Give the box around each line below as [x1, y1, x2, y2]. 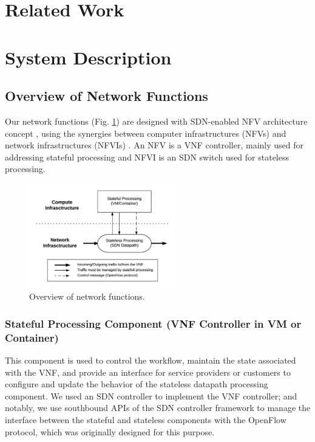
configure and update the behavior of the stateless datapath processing [5, 378, 268, 390]
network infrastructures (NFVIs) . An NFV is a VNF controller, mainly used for [5, 139, 304, 151]
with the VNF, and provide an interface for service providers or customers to [5, 365, 291, 378]
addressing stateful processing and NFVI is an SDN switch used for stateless [5, 150, 289, 163]
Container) [5, 330, 59, 345]
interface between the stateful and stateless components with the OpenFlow [5, 413, 286, 426]
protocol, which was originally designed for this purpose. [5, 425, 215, 438]
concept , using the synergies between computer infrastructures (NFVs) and [5, 126, 286, 139]
